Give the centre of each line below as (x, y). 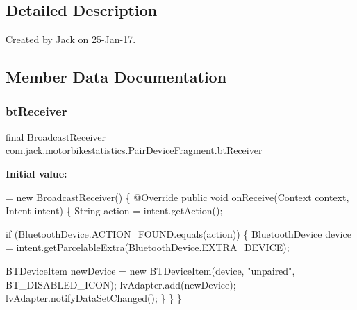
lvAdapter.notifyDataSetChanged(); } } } (94, 298)
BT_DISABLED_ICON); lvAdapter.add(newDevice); (121, 284)
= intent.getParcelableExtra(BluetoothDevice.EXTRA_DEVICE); (148, 247)
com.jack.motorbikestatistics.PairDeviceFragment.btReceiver (134, 150)
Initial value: (36, 173)
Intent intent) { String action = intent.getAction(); (114, 210)
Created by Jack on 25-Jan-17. (71, 39)
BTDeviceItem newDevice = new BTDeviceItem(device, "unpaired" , (150, 270)
